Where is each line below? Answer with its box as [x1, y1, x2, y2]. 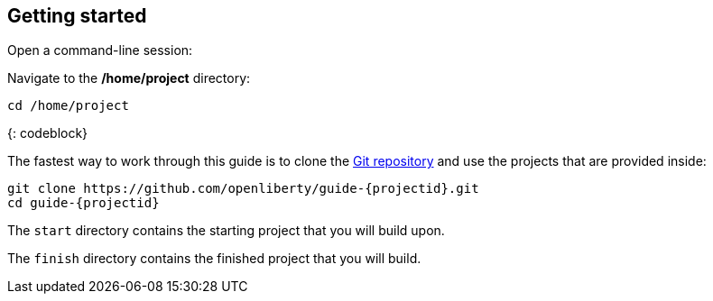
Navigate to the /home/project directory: [7, 70, 251, 87]
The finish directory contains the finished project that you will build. [7, 251, 421, 267]
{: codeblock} [7, 125, 88, 141]
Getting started [7, 5, 147, 27]
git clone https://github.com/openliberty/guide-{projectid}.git [7, 181, 479, 196]
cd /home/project [7, 98, 129, 114]
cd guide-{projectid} [7, 196, 160, 211]
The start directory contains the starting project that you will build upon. [7, 223, 445, 239]
